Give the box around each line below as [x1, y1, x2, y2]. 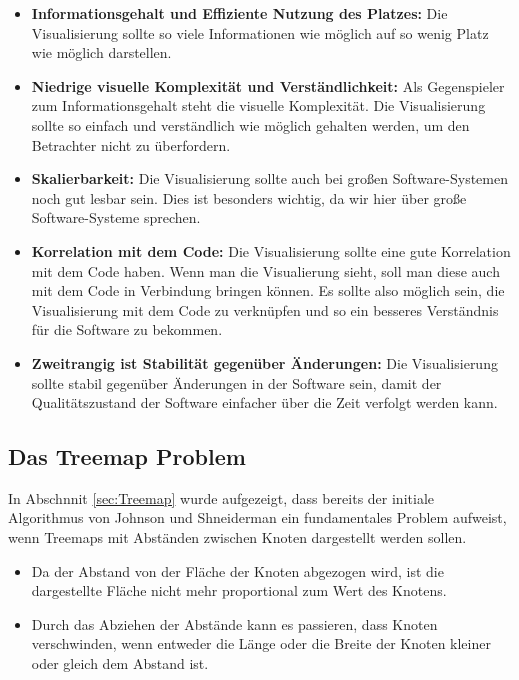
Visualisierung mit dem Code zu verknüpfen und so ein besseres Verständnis [31, 299, 499, 320]
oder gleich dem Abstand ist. [31, 653, 209, 674]
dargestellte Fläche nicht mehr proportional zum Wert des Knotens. [31, 580, 447, 601]
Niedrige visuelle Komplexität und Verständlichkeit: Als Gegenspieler [31, 75, 505, 96]
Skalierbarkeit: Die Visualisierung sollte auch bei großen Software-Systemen [31, 168, 508, 189]
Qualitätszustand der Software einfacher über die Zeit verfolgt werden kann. [31, 392, 498, 413]
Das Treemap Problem [8, 441, 246, 472]
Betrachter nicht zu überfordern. [31, 134, 231, 155]
